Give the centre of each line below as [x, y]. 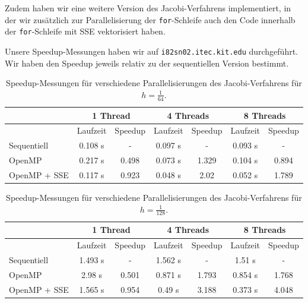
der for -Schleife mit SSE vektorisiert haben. [85, 31]
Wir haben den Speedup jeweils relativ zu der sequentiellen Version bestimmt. [147, 63]
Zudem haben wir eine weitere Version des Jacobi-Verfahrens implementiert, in [148, 8]
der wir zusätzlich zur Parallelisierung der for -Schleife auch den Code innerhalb [150, 19]
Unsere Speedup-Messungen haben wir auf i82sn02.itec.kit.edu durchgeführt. [152, 51]
